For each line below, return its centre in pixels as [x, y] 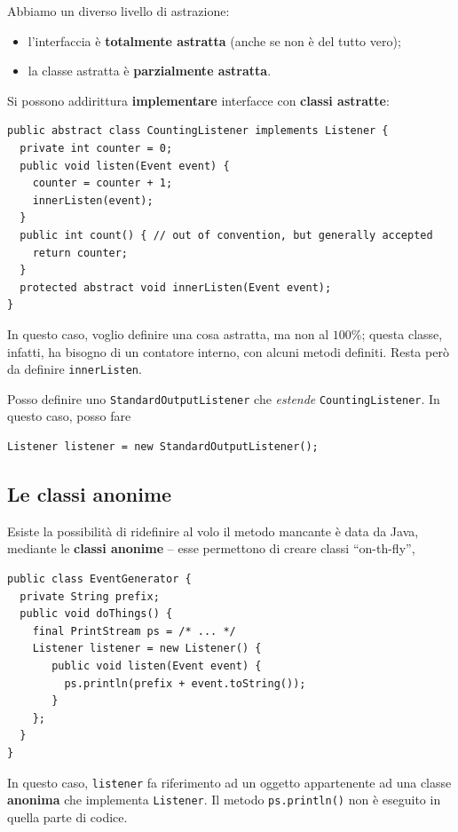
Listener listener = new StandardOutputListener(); [163, 447]
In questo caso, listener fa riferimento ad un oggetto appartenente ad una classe [229, 782]
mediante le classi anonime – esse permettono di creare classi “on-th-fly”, [211, 548]
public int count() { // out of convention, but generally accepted [226, 235]
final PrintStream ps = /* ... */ [134, 631]
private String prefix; [90, 596]
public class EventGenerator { [99, 578]
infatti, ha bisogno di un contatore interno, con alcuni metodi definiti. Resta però [228, 351]
